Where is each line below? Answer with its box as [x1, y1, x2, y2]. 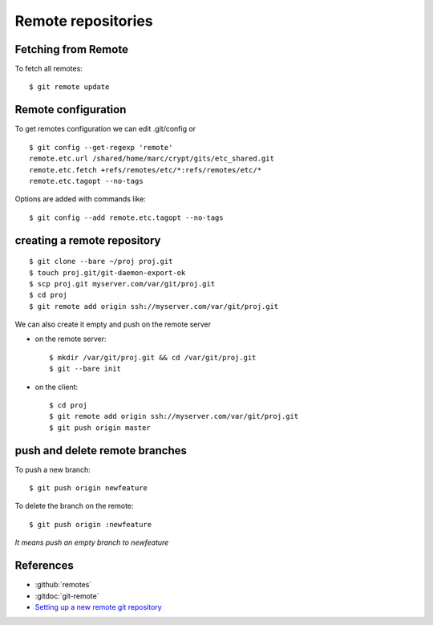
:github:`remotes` [34, 580, 92, 590]
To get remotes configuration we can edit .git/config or [14, 124, 196, 134]
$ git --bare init [49, 364, 122, 373]
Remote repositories [14, 12, 153, 30]
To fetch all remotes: [14, 64, 83, 74]
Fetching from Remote [14, 43, 128, 56]
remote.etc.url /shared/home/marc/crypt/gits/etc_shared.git [29, 154, 274, 164]
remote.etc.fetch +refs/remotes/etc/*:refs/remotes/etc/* [29, 165, 262, 174]
